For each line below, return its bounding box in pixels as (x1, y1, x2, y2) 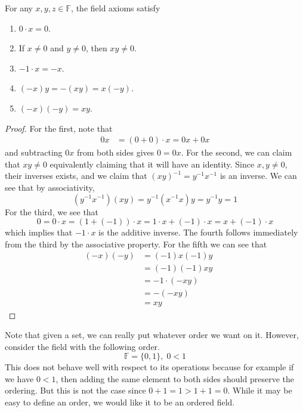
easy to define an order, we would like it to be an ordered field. (5, 396, 235, 408)
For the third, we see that (5, 205, 99, 218)
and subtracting (5, 146, 63, 159)
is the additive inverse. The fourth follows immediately (98, 226, 298, 238)
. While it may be (227, 384, 292, 396)
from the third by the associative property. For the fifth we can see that (5, 237, 267, 250)
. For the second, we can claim (181, 146, 292, 159)
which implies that (5, 226, 73, 238)
